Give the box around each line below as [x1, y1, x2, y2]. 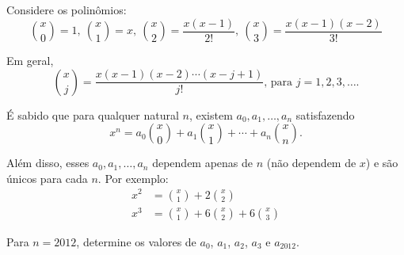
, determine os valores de [76, 233, 196, 249]
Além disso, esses [6, 154, 90, 171]
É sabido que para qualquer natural [6, 106, 179, 123]
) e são [365, 154, 398, 171]
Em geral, [6, 52, 54, 69]
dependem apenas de [152, 154, 253, 171]
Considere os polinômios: [6, 2, 127, 17]
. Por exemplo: [97, 169, 169, 186]
